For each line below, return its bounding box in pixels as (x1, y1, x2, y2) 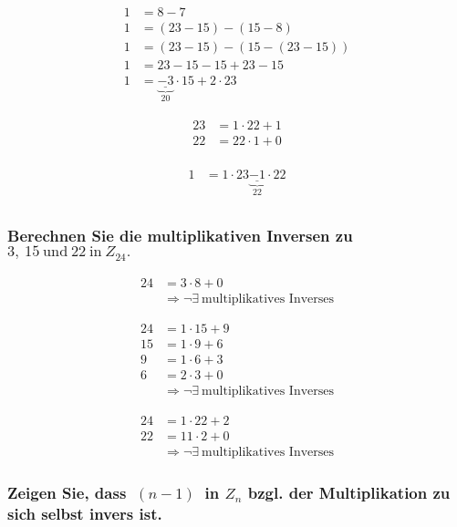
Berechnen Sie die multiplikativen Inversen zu (7, 223, 353, 246)
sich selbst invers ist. (7, 502, 162, 525)
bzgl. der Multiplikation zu (247, 481, 451, 504)
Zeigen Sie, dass (7, 481, 127, 504)
